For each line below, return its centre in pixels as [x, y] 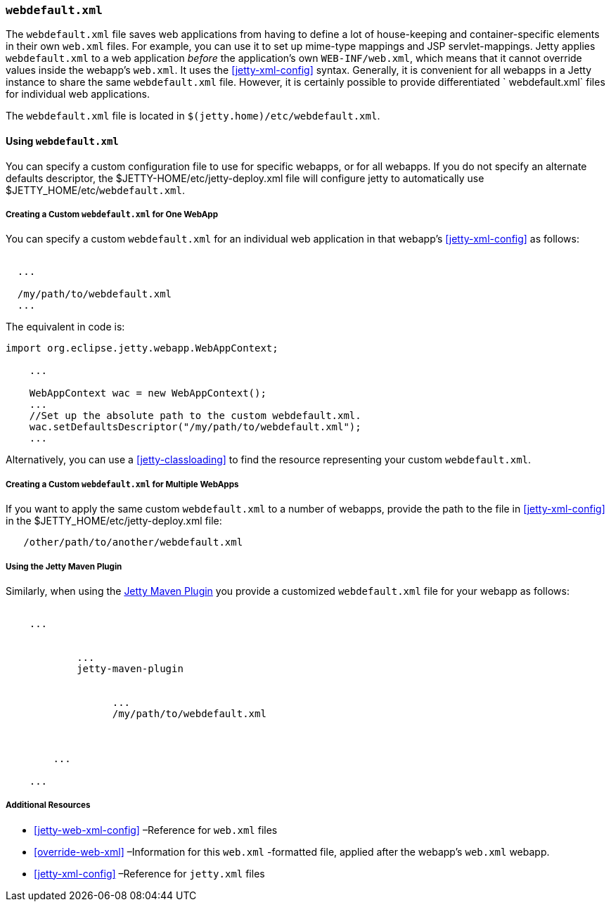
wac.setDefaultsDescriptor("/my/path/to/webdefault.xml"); [195, 427]
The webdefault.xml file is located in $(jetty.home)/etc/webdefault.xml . [193, 116]
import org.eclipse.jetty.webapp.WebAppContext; [142, 348]
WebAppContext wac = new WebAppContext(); [148, 393]
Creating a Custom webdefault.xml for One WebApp [112, 214]
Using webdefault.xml [62, 141]
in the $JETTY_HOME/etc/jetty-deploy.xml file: [114, 521]
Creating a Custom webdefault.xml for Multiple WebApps [122, 484]
